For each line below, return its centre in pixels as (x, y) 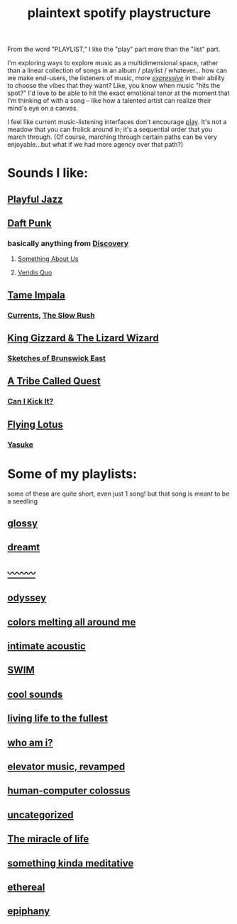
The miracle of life (48, 839)
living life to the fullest (58, 719)
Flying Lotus (35, 424)
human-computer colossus (69, 791)
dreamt (24, 547)
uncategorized (40, 814)
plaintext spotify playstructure (119, 13)
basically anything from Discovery (68, 244)
